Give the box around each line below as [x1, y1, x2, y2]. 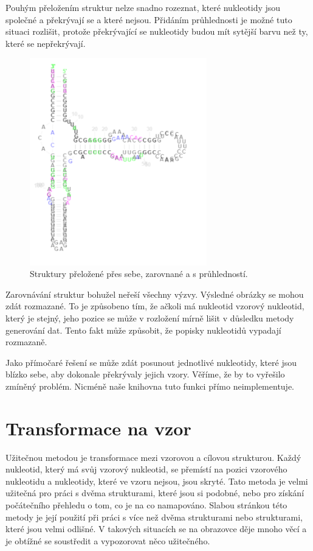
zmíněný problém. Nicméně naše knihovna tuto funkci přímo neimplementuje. [5, 379, 295, 392]
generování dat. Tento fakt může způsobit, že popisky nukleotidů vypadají [5, 323, 281, 336]
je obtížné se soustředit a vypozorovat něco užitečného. [5, 534, 210, 547]
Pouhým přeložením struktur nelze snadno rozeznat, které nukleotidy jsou [5, 1, 281, 13]
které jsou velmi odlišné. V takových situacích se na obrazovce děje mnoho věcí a [5, 522, 307, 535]
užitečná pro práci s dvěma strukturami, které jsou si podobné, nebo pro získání [5, 486, 304, 499]
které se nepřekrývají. [5, 37, 86, 49]
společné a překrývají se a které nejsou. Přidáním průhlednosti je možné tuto [5, 13, 292, 26]
